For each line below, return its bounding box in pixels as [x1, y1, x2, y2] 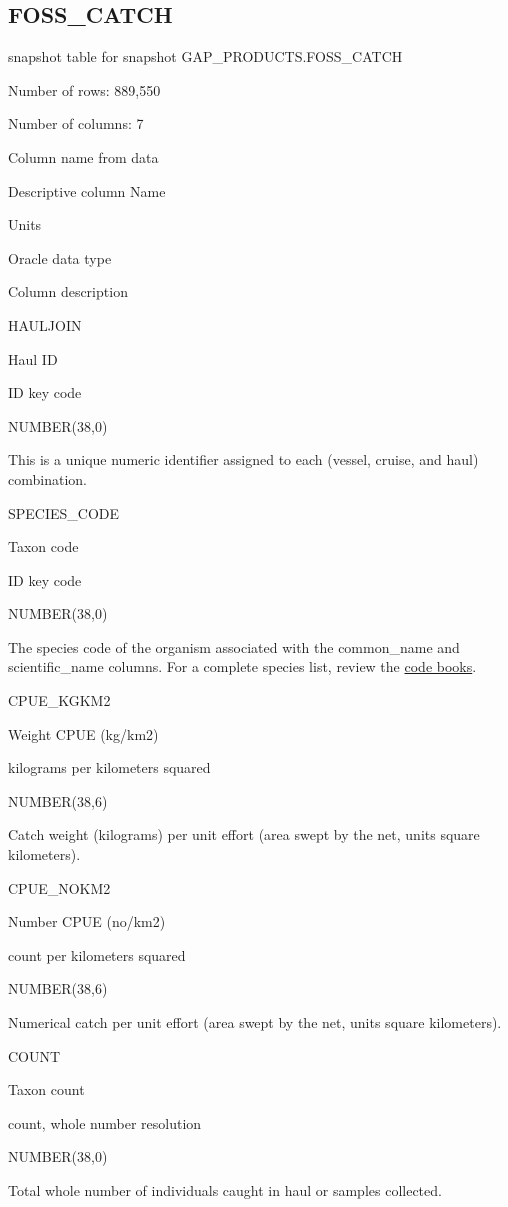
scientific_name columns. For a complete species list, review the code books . [8, 656, 477, 677]
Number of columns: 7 [8, 113, 144, 134]
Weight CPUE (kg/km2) [8, 723, 159, 744]
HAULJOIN [8, 314, 82, 335]
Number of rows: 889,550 [8, 79, 161, 100]
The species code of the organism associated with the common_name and [8, 636, 460, 657]
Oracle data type [8, 247, 112, 268]
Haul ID [8, 348, 58, 369]
